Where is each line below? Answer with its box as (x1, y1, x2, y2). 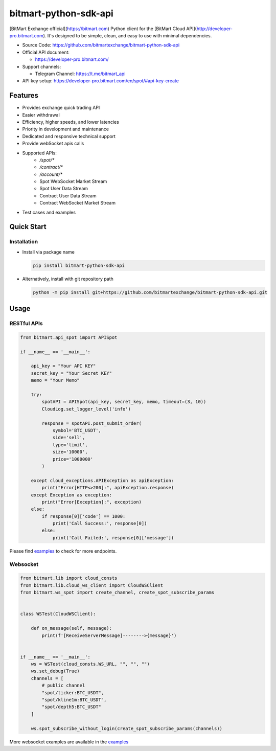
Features (9, 91, 38, 100)
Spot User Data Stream (39, 186, 88, 192)
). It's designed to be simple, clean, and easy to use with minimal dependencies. (43, 32, 212, 38)
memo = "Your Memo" (31, 377, 80, 383)
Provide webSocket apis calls (22, 141, 84, 147)
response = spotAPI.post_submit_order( (41, 420, 142, 426)
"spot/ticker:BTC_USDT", (41, 690, 104, 695)
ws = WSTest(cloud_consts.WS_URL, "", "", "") (31, 661, 150, 667)
